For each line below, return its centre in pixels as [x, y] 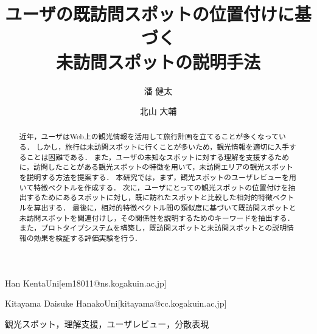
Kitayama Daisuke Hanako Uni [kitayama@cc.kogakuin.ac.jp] [116, 303]
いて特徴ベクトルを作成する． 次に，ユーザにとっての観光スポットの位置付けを [154, 187]
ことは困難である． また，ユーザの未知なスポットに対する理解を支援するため [158, 157]
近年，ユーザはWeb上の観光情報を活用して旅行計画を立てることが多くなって [149, 137]
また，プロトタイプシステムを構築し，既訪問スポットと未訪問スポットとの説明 [153, 228]
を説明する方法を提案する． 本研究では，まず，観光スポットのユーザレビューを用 [158, 177]
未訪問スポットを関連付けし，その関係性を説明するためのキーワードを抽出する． [157, 217]
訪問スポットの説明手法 [166, 61]
